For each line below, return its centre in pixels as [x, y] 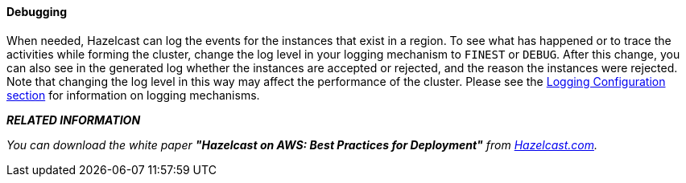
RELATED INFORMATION [74, 120]
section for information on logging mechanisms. [133, 95]
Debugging [37, 12]
